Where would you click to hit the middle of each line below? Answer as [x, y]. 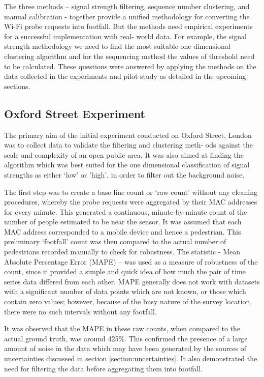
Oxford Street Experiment [75, 113]
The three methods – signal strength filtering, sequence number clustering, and [127, 6]
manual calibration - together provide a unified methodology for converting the [127, 16]
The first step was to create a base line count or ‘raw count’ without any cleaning [131, 192]
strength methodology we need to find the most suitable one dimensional [117, 46]
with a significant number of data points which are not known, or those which [125, 291]
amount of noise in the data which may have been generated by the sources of [125, 348]
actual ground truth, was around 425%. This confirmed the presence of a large [126, 338]
